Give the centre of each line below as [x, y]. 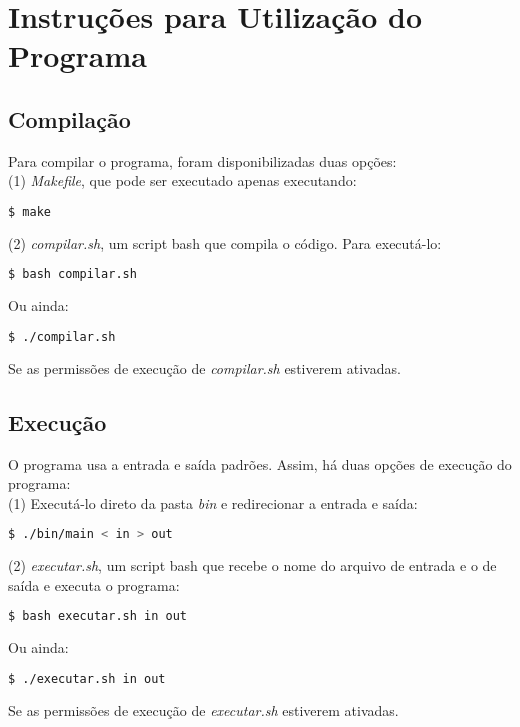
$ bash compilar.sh [72, 274]
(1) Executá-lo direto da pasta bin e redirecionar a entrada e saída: [213, 502]
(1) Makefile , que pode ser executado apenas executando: [182, 180]
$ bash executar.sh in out [97, 616]
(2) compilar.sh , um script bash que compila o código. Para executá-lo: [225, 242]
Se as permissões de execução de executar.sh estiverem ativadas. [203, 709]
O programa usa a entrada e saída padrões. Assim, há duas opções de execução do [260, 463]
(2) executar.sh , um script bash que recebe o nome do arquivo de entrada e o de [252, 565]
